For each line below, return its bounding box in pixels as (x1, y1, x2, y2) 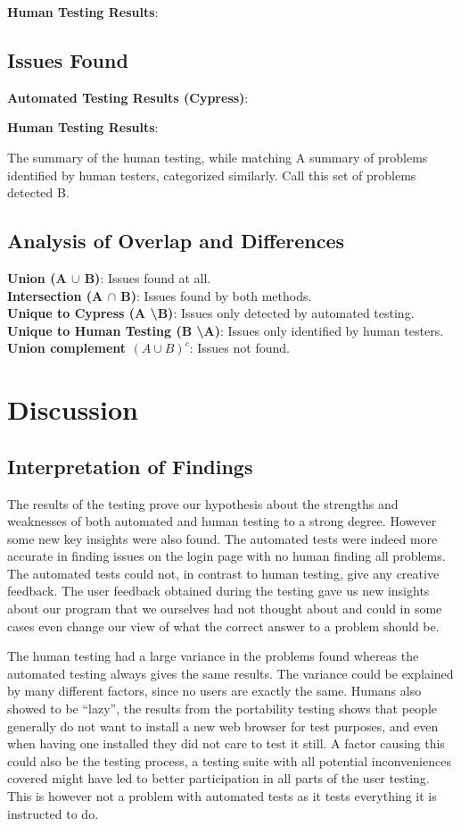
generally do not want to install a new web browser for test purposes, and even (7, 716, 439, 735)
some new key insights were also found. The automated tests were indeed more (7, 529, 438, 547)
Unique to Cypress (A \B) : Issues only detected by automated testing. (7, 304, 415, 322)
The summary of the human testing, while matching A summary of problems (7, 147, 428, 166)
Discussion (7, 391, 138, 428)
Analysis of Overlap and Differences (7, 227, 345, 254)
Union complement (7, 338, 127, 357)
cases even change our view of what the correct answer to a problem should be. (7, 616, 440, 635)
